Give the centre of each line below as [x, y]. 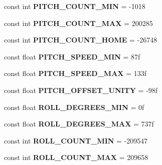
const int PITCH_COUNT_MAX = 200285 [78, 23]
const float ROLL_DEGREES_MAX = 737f [79, 124]
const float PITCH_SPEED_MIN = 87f [72, 56]
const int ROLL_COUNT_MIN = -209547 [76, 140]
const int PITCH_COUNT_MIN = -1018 [75, 6]
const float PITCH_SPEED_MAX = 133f [75, 73]
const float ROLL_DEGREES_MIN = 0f [74, 107]
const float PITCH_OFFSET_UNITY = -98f [81, 90]
